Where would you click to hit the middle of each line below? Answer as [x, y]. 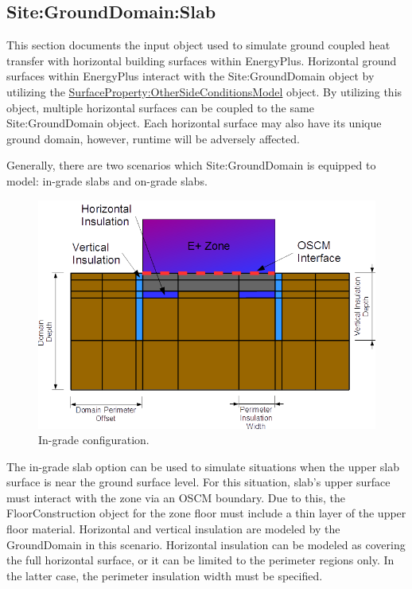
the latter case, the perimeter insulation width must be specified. [165, 575]
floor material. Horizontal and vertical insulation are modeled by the [173, 529]
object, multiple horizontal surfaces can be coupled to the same [160, 107]
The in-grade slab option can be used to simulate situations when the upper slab [203, 466]
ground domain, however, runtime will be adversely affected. [153, 138]
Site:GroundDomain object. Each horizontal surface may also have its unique [194, 123]
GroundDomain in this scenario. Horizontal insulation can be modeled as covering [206, 544]
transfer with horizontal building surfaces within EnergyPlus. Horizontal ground [202, 60]
